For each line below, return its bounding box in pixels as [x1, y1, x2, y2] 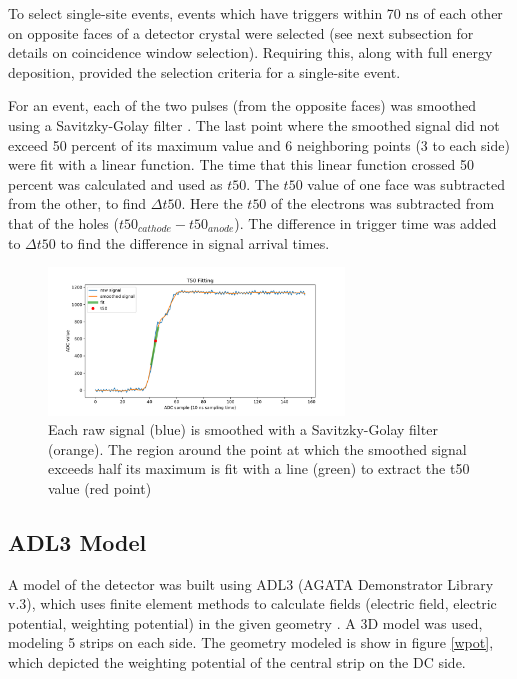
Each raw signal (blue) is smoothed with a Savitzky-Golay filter [48, 419, 438, 440]
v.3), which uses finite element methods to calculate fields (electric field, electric [8, 593, 497, 614]
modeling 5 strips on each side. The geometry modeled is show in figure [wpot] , [8, 632, 494, 653]
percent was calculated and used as [8, 173, 223, 194]
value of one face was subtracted [307, 173, 506, 194]
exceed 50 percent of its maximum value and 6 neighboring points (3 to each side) [8, 134, 510, 155]
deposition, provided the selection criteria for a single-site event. [8, 61, 401, 82]
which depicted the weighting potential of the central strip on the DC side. [8, 652, 466, 673]
